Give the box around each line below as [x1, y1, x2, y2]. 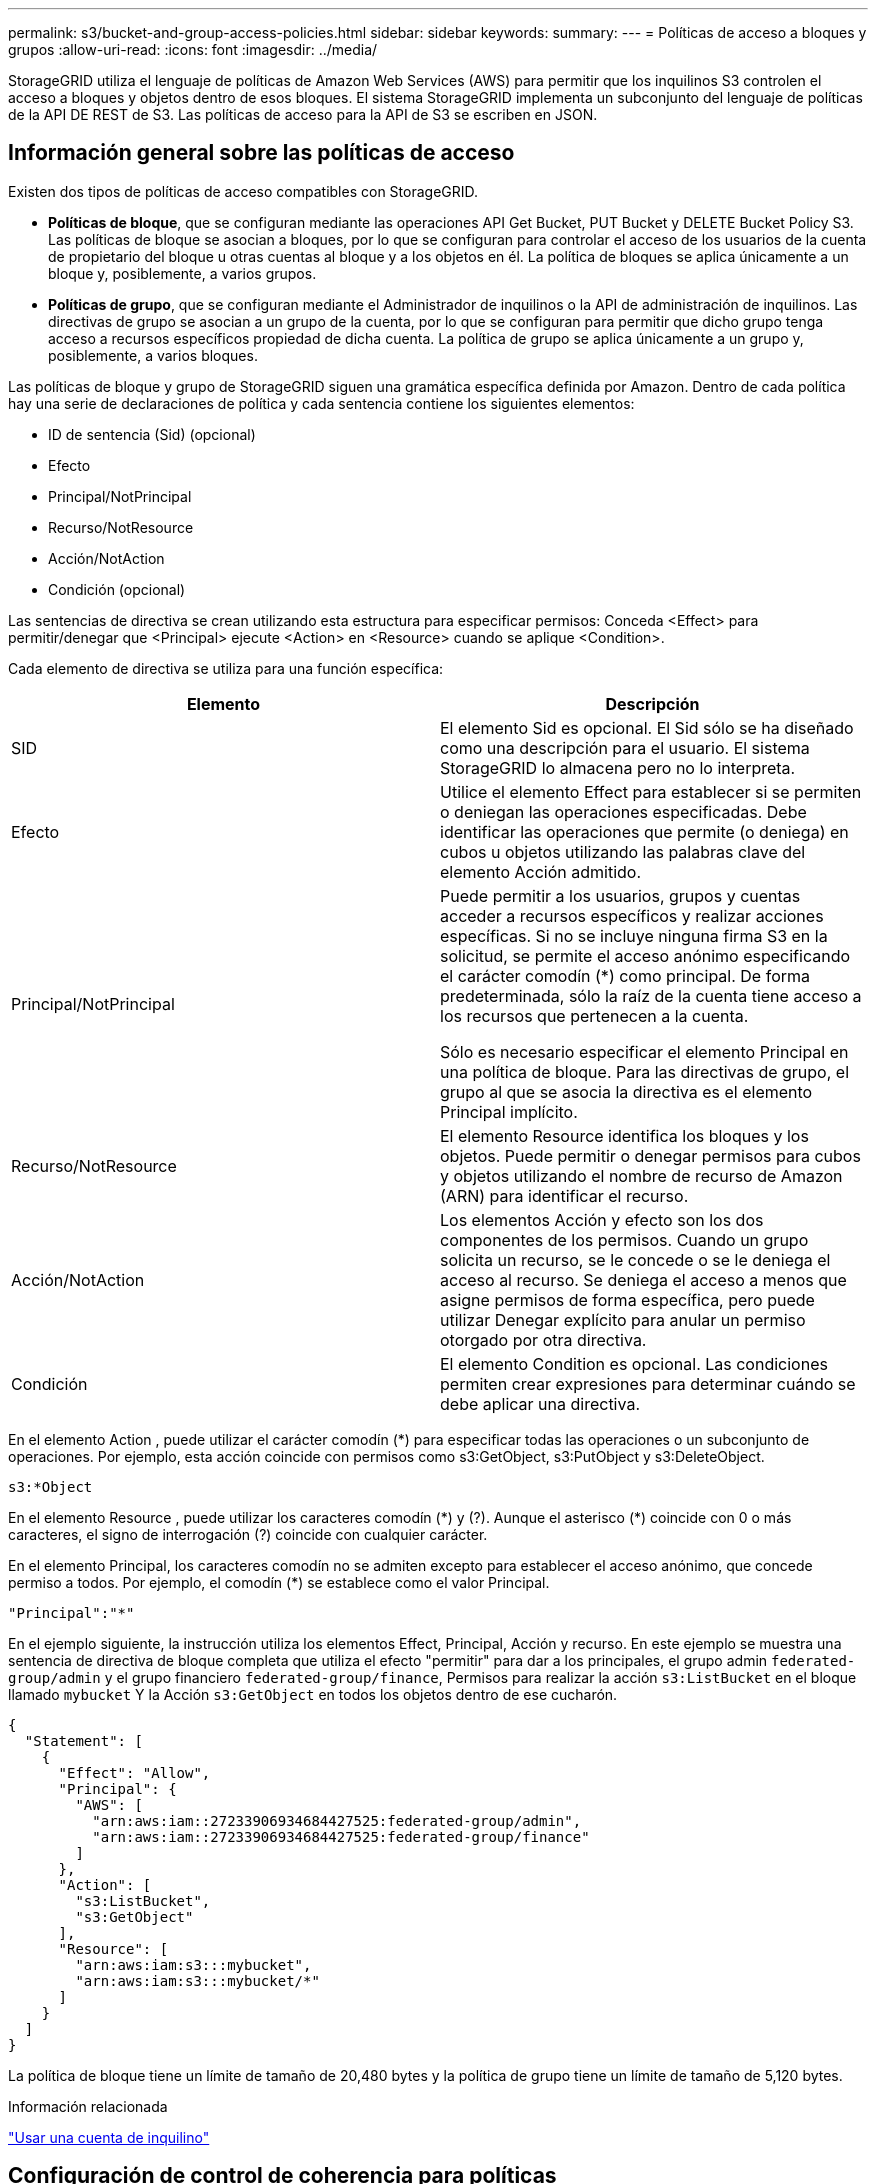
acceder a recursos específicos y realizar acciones [440, 905, 824, 926]
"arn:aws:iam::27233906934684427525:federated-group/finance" [92, 1828, 590, 1845]
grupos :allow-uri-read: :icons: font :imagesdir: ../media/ [8, 41, 378, 58]
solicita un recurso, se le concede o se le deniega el [440, 1249, 831, 1270]
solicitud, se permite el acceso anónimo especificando [440, 945, 851, 966]
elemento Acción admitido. [440, 861, 642, 882]
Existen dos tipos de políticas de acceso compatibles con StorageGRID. [8, 182, 479, 200]
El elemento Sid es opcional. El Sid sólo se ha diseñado [440, 717, 854, 738]
